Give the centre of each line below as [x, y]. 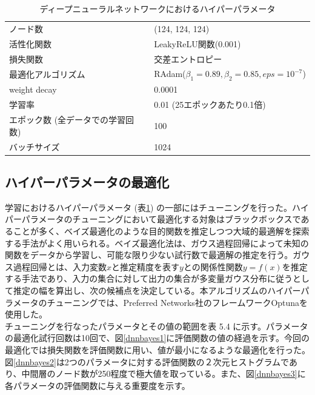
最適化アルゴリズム [47, 74]
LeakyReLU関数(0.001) [197, 43]
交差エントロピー [188, 58]
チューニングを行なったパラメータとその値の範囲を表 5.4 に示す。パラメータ [157, 326]
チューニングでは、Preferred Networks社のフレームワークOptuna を [177, 302]
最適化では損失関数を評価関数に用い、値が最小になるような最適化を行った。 [157, 349]
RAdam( [170, 74]
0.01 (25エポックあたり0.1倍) [210, 105]
